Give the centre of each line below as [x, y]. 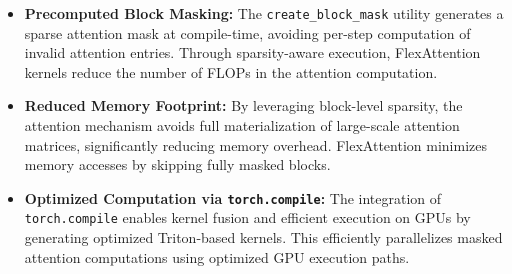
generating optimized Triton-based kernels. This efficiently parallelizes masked [263, 237]
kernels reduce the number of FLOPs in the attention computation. [231, 71]
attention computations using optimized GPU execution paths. [217, 256]
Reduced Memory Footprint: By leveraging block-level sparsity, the [243, 105]
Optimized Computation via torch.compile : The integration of [233, 197]
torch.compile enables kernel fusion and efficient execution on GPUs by [247, 217]
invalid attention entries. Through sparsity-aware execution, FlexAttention [252, 52]
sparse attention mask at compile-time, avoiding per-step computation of [247, 32]
